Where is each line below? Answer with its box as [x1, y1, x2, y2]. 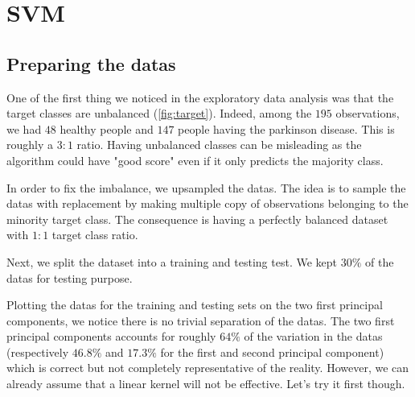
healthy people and [60, 120, 154, 137]
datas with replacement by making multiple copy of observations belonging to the [6, 195, 409, 212]
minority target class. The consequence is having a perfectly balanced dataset [6, 210, 388, 227]
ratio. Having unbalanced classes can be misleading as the [76, 136, 362, 153]
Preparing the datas [6, 51, 176, 76]
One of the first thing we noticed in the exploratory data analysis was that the [6, 89, 394, 105]
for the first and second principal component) [160, 343, 384, 360]
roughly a [6, 136, 54, 153]
